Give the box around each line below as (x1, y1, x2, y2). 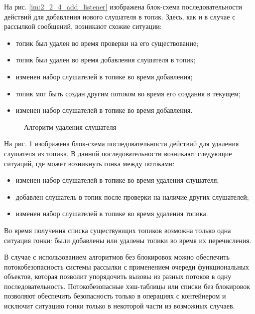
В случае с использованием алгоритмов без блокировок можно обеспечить (4, 252, 230, 262)
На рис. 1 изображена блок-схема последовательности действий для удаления (4, 138, 239, 149)
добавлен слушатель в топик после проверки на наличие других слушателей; (15, 191, 249, 202)
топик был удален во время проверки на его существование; (15, 37, 199, 48)
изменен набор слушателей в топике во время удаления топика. (15, 208, 208, 219)
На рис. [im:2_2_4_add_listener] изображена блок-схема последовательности (4, 1, 243, 11)
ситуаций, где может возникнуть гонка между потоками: (4, 158, 175, 168)
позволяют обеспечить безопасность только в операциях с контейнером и (4, 291, 226, 301)
